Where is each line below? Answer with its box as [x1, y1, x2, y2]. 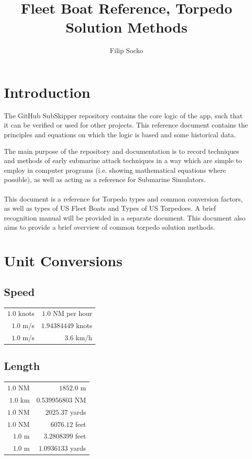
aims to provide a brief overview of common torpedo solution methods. [4, 222, 215, 232]
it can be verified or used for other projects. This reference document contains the [4, 120, 248, 130]
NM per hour [53, 308, 92, 318]
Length [4, 358, 40, 373]
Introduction [4, 82, 90, 102]
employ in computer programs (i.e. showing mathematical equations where [4, 165, 226, 175]
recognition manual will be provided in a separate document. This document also [4, 212, 246, 222]
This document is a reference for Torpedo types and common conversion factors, [4, 193, 243, 203]
